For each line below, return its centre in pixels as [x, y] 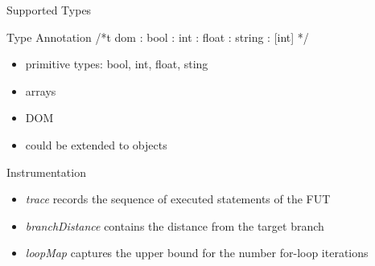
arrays [41, 90]
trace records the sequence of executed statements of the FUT [178, 199]
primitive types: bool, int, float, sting [117, 64]
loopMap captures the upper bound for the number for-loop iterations [197, 253]
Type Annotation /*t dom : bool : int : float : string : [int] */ [158, 37]
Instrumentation [46, 172]
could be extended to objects [96, 144]
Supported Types [49, 10]
